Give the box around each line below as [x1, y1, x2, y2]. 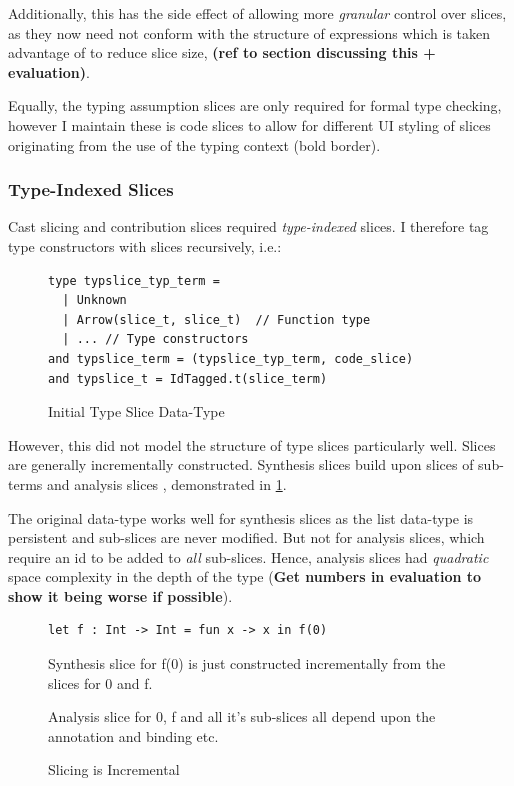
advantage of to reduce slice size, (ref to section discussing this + [8, 42, 436, 63]
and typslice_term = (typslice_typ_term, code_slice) [48, 351, 414, 366]
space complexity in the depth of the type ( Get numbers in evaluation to [8, 566, 482, 587]
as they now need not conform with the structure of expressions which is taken [8, 22, 491, 43]
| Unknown [62, 293, 127, 308]
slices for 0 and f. [48, 672, 153, 693]
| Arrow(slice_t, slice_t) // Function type [62, 312, 371, 327]
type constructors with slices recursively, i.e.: [8, 235, 282, 256]
